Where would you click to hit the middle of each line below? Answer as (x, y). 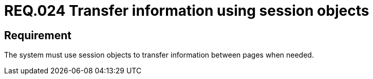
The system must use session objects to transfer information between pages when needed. (159, 55)
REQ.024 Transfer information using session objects (187, 11)
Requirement (38, 35)
